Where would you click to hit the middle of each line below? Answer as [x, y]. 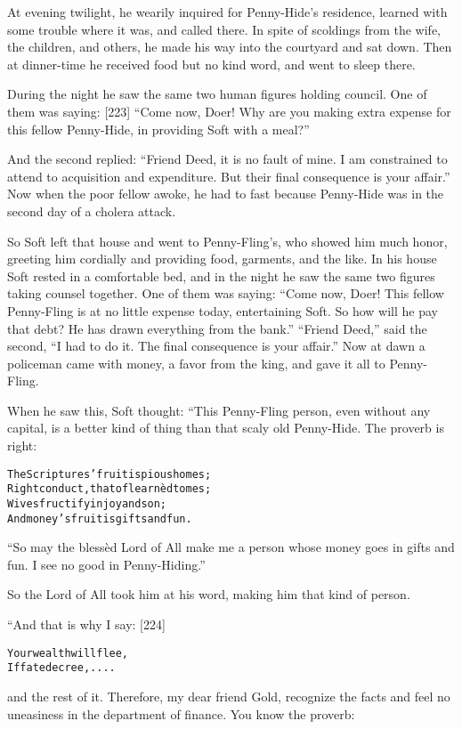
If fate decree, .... [61, 668]
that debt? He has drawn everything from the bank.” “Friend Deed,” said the [217, 328]
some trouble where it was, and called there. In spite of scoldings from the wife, [224, 29]
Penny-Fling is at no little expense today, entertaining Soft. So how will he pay [223, 310]
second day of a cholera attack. [92, 211]
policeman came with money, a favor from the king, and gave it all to [196, 363]
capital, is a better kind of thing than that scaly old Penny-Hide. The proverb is [226, 428]
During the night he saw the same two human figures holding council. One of [217, 94]
